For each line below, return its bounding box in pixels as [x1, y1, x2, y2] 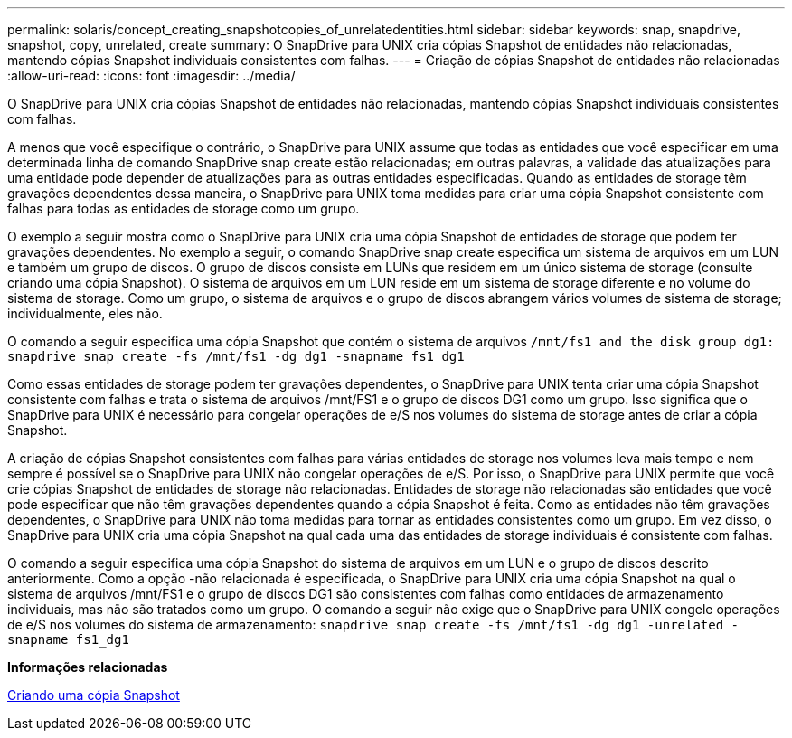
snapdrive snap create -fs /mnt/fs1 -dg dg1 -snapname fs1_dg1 [7, 349, 465, 364]
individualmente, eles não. [7, 306, 163, 321]
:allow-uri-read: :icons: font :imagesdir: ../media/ [7, 68, 296, 83]
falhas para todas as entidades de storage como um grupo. [7, 201, 360, 216]
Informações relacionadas [7, 659, 168, 675]
